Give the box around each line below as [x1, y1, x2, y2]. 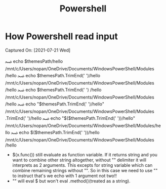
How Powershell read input [5, 31, 118, 42]
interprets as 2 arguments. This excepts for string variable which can [12, 162, 153, 168]
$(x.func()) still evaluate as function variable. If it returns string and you [12, 151, 158, 157]
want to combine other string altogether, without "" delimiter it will [12, 157, 147, 163]
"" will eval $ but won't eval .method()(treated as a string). [12, 178, 131, 184]
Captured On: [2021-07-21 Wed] [5, 47, 71, 53]
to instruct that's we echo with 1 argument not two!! [12, 173, 117, 179]
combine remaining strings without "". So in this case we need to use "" [12, 167, 158, 173]
